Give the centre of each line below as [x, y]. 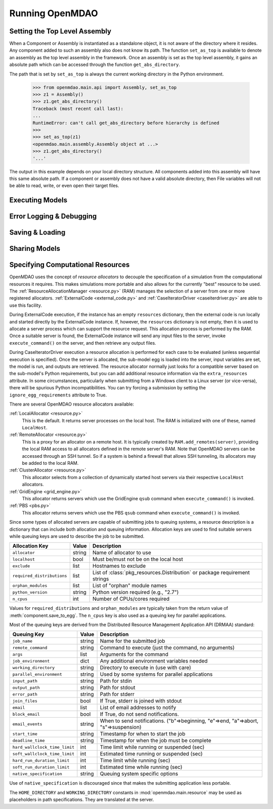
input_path [25, 681]
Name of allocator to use [122, 553]
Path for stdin [116, 681]
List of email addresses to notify [138, 708]
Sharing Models [35, 249]
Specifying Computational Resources [70, 265]
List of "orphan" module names [129, 585]
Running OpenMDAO [54, 13]
